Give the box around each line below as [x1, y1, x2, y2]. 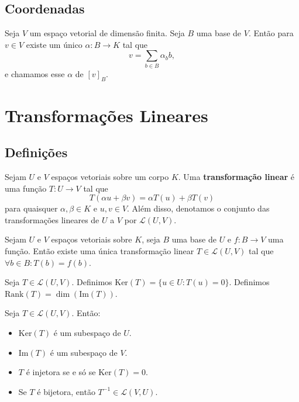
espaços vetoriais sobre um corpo [51, 171, 169, 183]
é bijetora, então [37, 385, 95, 397]
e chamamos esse [5, 67, 65, 79]
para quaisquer [5, 202, 58, 214]
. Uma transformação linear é [178, 171, 295, 183]
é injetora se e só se [26, 366, 96, 378]
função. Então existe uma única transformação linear [5, 245, 194, 257]
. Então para [248, 27, 294, 39]
